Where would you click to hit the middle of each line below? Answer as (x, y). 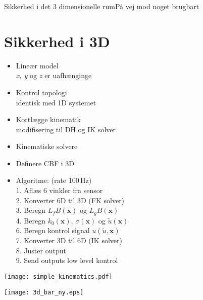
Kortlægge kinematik (48, 119)
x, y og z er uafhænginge (54, 75)
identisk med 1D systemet (56, 102)
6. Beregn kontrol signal (53, 230)
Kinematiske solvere (47, 146)
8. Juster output (41, 250)
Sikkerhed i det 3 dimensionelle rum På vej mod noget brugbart (102, 6)
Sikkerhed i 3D (57, 41)
